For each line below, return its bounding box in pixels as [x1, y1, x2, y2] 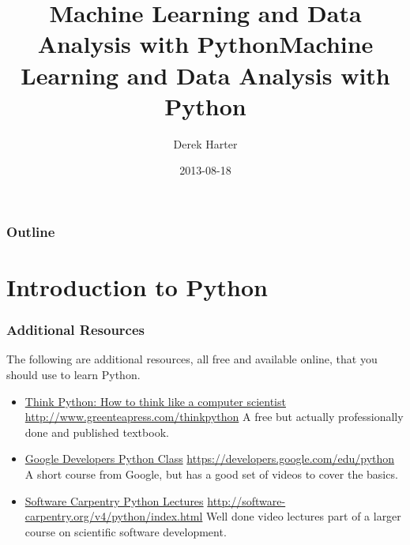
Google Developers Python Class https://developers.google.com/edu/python [24, 450, 395, 467]
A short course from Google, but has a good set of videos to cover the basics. [24, 465, 398, 482]
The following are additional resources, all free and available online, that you [6, 351, 378, 367]
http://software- [207, 492, 286, 509]
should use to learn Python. [6, 366, 141, 382]
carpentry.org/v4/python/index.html [24, 508, 203, 524]
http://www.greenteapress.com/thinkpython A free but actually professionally [24, 408, 404, 425]
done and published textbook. [24, 423, 169, 440]
